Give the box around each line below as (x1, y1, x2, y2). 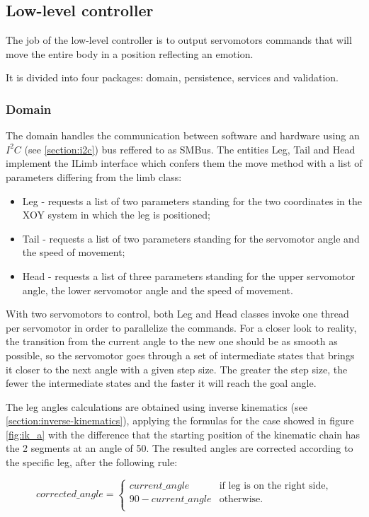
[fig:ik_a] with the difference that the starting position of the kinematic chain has (6, 426, 361, 441)
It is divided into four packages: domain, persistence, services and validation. (6, 70, 339, 85)
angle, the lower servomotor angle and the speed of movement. (22, 282, 293, 297)
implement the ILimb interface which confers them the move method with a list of (6, 156, 363, 170)
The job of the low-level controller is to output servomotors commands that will (6, 33, 352, 47)
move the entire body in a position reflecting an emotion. (6, 46, 254, 61)
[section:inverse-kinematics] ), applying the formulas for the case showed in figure (6, 413, 354, 428)
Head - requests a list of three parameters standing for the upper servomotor (22, 268, 356, 283)
